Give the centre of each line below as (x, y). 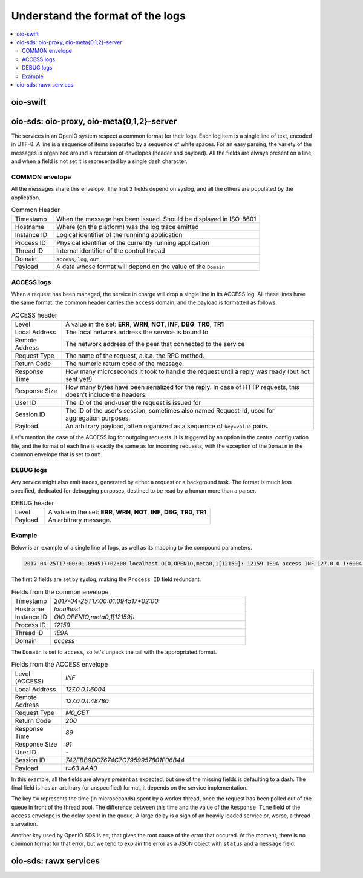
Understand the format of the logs (98, 16)
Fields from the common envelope (60, 592)
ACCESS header (34, 315)
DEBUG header (33, 503)
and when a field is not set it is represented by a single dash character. (99, 161)
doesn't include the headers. (106, 395)
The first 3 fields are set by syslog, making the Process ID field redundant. (106, 579)
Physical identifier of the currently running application (133, 243)
